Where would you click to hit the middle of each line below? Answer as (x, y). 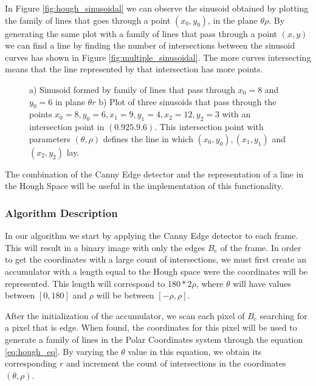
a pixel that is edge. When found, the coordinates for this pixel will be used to (151, 327)
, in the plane (233, 20)
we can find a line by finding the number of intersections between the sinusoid (150, 45)
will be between (125, 295)
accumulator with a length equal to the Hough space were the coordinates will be (156, 271)
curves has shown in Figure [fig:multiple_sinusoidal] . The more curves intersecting (158, 57)
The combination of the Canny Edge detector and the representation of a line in (154, 174)
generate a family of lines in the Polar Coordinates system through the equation (154, 339)
